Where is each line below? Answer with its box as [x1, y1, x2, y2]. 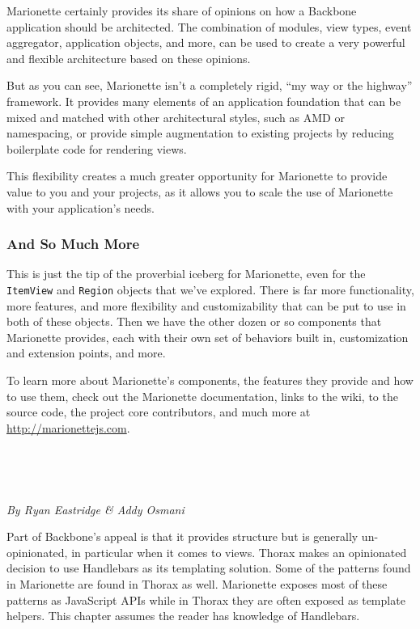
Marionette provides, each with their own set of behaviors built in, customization [6, 328, 409, 345]
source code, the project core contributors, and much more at [6, 403, 311, 420]
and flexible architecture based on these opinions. [6, 49, 251, 66]
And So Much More [6, 234, 140, 254]
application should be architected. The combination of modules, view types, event [6, 18, 412, 35]
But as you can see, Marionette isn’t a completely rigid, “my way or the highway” [6, 77, 413, 94]
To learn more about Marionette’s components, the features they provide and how [6, 371, 414, 388]
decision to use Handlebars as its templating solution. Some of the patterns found [6, 559, 411, 576]
